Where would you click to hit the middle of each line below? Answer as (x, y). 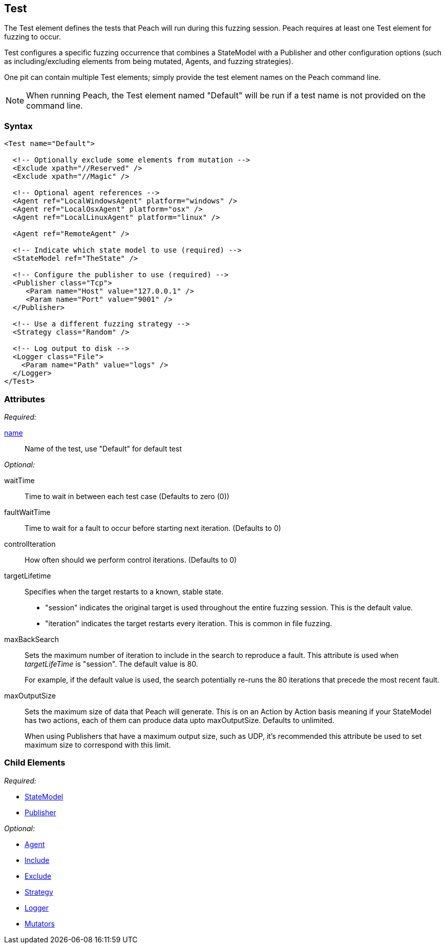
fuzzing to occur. (33, 37)
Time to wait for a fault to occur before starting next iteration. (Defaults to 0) (153, 528)
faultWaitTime (27, 512)
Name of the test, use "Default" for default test (103, 448)
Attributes (25, 399)
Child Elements (35, 763)
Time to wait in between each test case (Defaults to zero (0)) (127, 496)
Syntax (18, 126)
